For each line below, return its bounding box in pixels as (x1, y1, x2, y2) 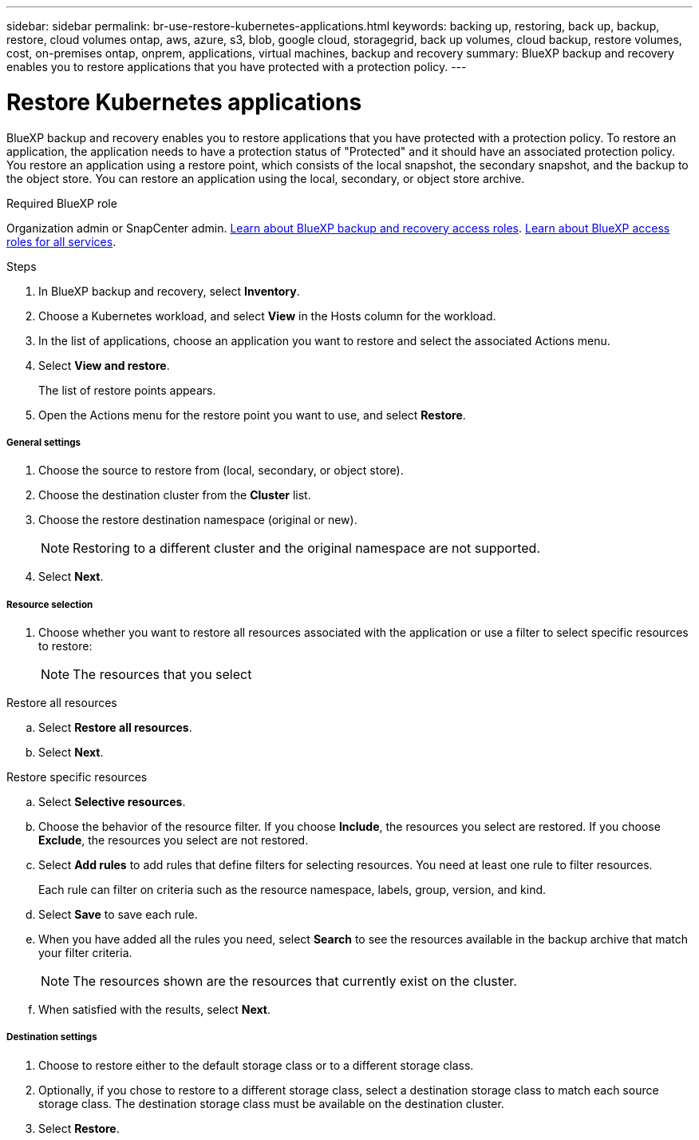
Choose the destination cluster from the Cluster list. (38, 488, 311, 502)
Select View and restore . (38, 358, 170, 372)
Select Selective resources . (38, 795, 186, 809)
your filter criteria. (38, 946, 132, 960)
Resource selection (6, 598, 93, 610)
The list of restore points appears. (38, 383, 216, 397)
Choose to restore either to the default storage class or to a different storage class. (38, 1058, 474, 1072)
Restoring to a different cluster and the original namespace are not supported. (73, 540, 540, 557)
